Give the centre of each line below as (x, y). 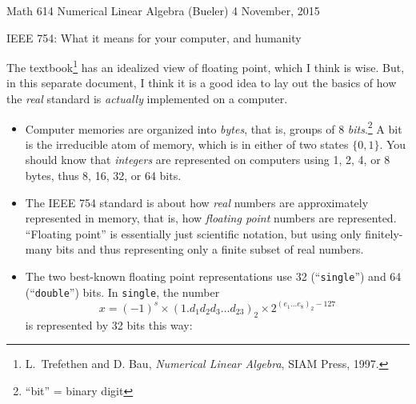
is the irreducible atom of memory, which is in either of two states (187, 144)
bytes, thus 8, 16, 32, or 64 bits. (103, 176)
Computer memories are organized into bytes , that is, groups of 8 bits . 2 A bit (214, 127)
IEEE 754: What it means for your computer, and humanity (154, 37)
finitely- (384, 233)
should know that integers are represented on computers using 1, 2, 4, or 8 (208, 160)
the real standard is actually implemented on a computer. (147, 99)
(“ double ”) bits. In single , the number (122, 292)
